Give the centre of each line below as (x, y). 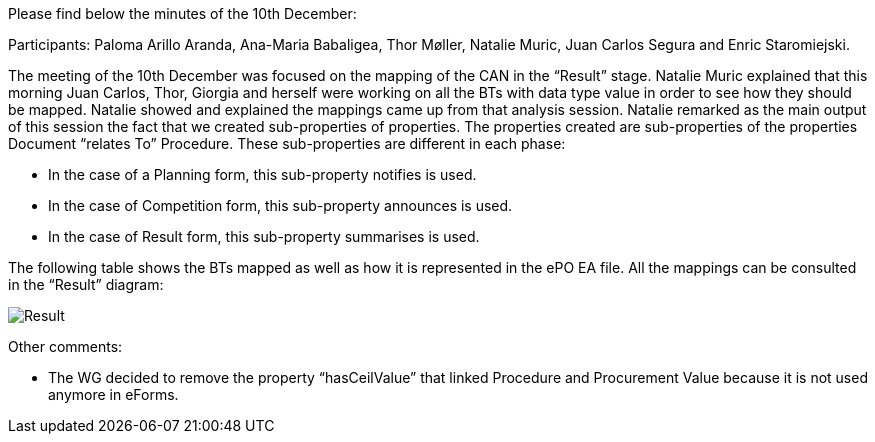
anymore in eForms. (113, 394)
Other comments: (65, 346)
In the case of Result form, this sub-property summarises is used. (264, 236)
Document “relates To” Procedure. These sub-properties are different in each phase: (287, 143)
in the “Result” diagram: (86, 284)
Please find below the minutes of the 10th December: (182, 13)
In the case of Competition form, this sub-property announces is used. (280, 205)
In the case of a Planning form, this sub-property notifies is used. (262, 174)
